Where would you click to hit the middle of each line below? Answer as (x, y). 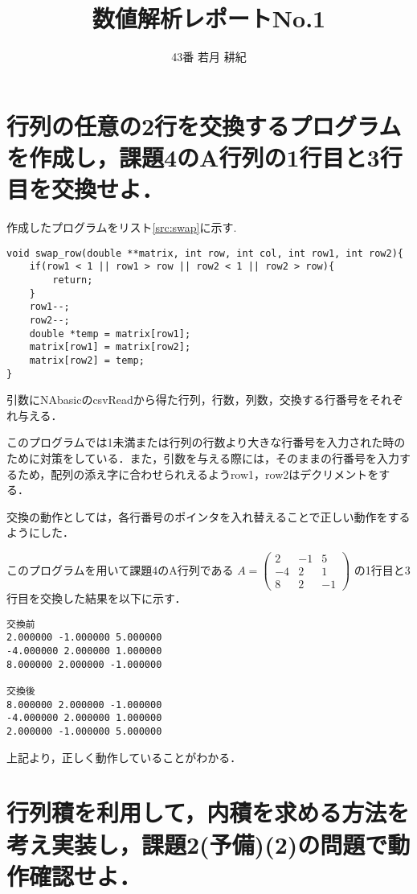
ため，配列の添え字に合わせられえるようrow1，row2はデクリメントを (198, 474)
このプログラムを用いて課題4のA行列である (120, 569)
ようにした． (40, 532)
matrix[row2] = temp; (87, 360)
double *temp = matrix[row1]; (110, 334)
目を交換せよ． (86, 189)
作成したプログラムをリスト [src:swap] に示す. (122, 227)
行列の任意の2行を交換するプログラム (204, 125)
